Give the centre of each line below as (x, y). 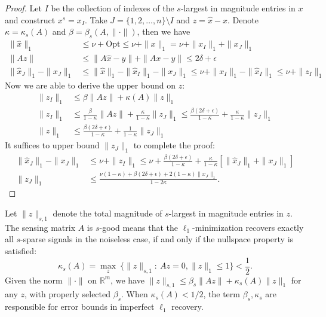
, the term (222, 294)
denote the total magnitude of (107, 213)
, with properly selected (67, 294)
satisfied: (21, 251)
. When (135, 294)
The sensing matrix (40, 227)
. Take (96, 19)
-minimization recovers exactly (248, 227)
